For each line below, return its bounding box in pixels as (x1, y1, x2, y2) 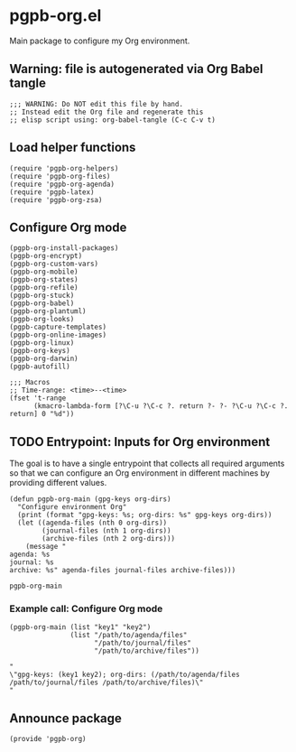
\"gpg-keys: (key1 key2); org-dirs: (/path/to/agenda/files (9, 670, 241, 680)
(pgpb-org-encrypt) (9, 252, 83, 261)
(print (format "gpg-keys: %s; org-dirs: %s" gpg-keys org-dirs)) (17, 511, 273, 520)
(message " (25, 543, 67, 552)
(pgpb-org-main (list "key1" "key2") (9, 623, 152, 632)
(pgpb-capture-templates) (9, 322, 106, 332)
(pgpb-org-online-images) (9, 330, 106, 339)
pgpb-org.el (9, 5, 102, 26)
